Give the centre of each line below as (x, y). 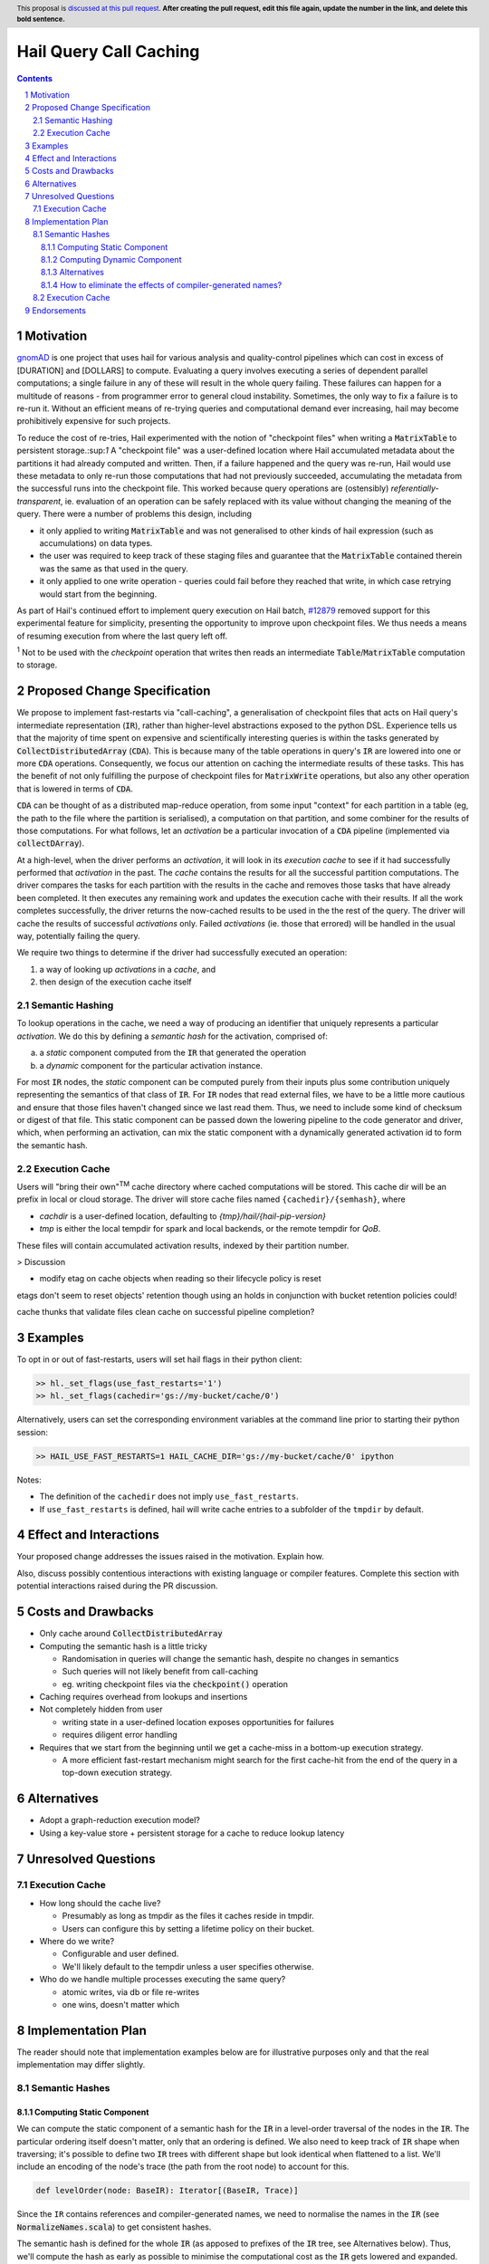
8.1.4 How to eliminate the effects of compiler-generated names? (162, 284)
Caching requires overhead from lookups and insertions (144, 1697)
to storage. (37, 665)
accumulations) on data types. (96, 542)
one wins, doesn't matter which (121, 2004)
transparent (39, 501)
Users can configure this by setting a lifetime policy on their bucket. (188, 1928)
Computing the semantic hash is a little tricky (123, 1646)
